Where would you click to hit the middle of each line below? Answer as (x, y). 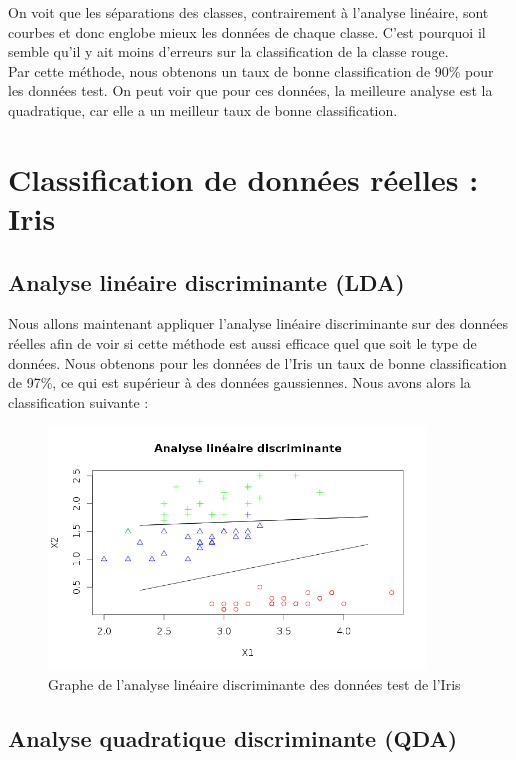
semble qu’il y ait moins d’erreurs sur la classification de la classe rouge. (228, 51)
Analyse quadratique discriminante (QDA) (233, 737)
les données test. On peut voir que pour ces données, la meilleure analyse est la (250, 90)
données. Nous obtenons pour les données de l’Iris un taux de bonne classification (257, 362)
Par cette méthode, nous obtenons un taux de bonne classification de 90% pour (251, 70)
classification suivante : (78, 401)
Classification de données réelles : (243, 178)
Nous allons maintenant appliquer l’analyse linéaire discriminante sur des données (258, 323)
